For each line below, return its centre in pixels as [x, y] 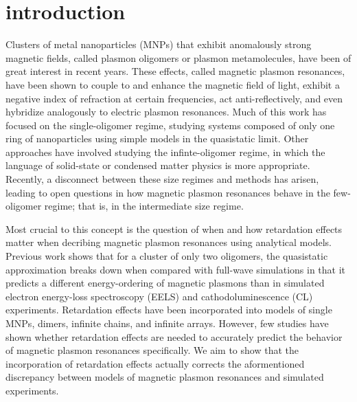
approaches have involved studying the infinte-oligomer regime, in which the [165, 152]
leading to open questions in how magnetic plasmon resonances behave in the [168, 192]
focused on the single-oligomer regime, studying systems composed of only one [170, 125]
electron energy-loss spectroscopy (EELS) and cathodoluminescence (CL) [159, 296]
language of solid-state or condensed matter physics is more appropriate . [158, 165]
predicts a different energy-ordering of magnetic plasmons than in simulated [165, 283]
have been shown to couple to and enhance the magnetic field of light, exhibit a [173, 84]
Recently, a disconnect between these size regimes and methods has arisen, [162, 179]
